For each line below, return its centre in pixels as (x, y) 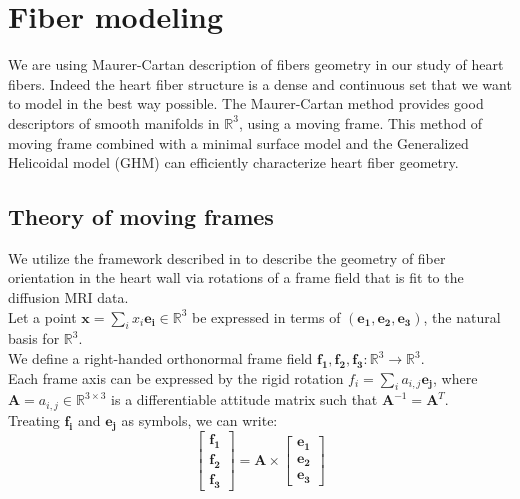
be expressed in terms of (266, 316)
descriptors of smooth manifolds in (114, 122)
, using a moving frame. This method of (360, 122)
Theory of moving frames (141, 216)
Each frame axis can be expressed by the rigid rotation (176, 377)
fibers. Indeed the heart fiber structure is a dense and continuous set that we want (260, 83)
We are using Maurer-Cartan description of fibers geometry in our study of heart (256, 64)
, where (455, 377)
